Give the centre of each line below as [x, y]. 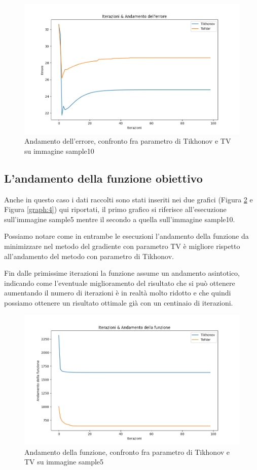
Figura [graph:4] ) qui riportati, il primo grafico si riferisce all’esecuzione [115, 209]
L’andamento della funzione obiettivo [103, 178]
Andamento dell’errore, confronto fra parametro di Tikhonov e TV [128, 141]
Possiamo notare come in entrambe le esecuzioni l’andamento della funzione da [126, 236]
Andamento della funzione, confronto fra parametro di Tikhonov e [127, 452]
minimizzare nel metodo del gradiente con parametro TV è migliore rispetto [122, 246]
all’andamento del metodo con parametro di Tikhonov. [89, 256]
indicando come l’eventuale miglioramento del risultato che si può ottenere [120, 283]
